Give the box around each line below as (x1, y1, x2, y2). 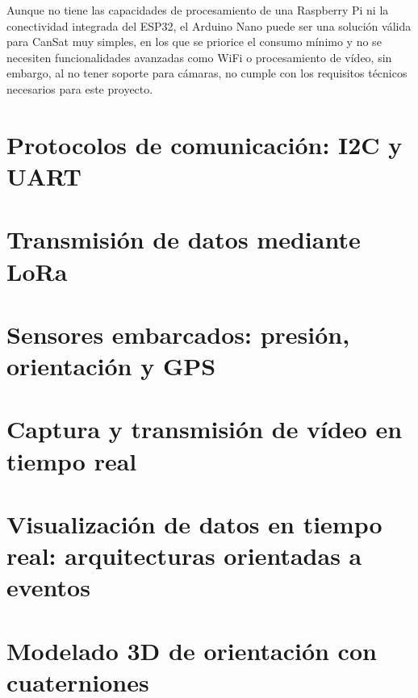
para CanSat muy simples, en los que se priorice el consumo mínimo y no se (6, 33, 382, 50)
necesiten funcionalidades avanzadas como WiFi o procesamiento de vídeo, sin (6, 48, 392, 65)
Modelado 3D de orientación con (6, 633, 377, 667)
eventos (6, 571, 90, 604)
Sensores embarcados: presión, (6, 317, 350, 350)
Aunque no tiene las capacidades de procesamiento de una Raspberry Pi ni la (6, 2, 389, 18)
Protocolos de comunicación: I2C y (6, 127, 403, 161)
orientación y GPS (6, 349, 216, 382)
